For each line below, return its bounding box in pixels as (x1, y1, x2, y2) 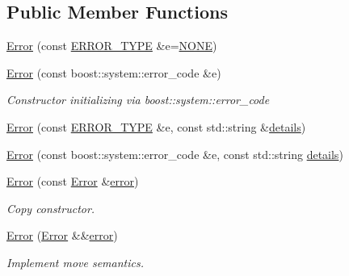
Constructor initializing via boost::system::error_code (6, 91, 270, 108)
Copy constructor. (6, 199, 95, 216)
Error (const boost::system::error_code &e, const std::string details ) (6, 145, 343, 162)
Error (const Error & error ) (6, 173, 139, 190)
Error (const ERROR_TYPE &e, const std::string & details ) (6, 118, 306, 135)
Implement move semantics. (6, 253, 145, 270)
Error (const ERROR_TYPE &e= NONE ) (6, 37, 217, 54)
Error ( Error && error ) (6, 227, 118, 244)
